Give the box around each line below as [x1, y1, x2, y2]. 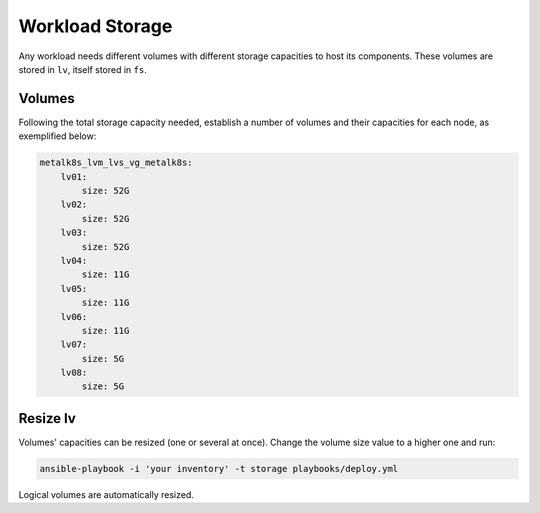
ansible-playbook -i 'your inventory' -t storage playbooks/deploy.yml [39, 463, 399, 474]
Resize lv [18, 410, 77, 427]
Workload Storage [18, 15, 173, 37]
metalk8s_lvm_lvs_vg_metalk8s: [39, 157, 194, 169]
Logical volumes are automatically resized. [18, 488, 195, 500]
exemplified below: [18, 130, 97, 142]
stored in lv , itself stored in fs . [18, 63, 147, 75]
